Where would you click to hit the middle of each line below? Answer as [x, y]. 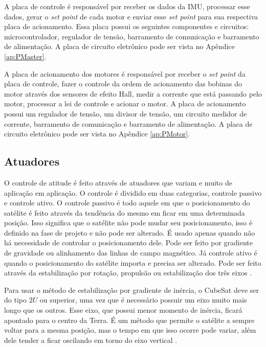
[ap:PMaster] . [25, 56]
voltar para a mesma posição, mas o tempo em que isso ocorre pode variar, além [130, 330]
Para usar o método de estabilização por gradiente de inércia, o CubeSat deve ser [132, 290]
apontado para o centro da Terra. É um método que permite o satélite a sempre [129, 320]
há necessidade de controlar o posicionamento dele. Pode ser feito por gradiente [129, 242]
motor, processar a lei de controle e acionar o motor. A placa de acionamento [125, 103]
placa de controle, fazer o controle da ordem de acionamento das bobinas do [123, 84]
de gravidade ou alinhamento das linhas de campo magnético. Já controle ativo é [131, 253]
